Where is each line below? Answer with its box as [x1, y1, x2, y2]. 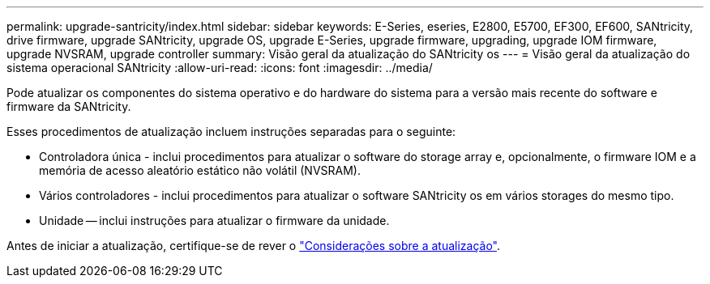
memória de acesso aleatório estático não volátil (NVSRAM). [39, 163, 361, 177]
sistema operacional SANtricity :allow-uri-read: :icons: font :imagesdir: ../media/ [6, 61, 433, 74]
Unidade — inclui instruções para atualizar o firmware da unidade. [39, 214, 390, 227]
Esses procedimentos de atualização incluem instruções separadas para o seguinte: [6, 125, 456, 138]
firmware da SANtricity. [6, 100, 131, 113]
